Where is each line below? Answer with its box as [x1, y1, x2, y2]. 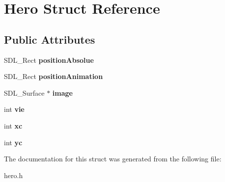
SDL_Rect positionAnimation [4, 71, 103, 81]
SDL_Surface [4, 87, 45, 98]
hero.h [4, 170, 23, 180]
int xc [4, 120, 23, 130]
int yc [4, 137, 23, 147]
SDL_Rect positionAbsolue [4, 54, 94, 65]
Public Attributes [4, 31, 95, 47]
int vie [4, 104, 25, 114]
